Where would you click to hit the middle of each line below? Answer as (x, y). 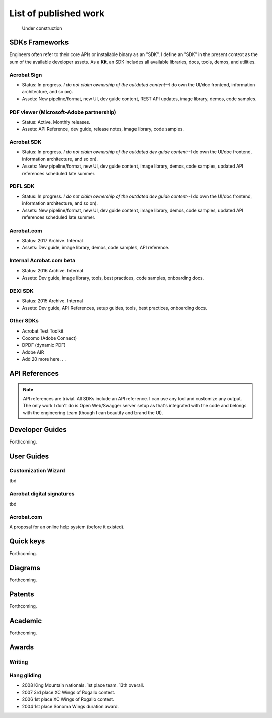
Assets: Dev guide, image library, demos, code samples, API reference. (96, 248)
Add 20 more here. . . (44, 359)
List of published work (57, 13)
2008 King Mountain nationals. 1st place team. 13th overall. (83, 685)
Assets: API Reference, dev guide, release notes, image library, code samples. (103, 129)
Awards (22, 647)
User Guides (29, 456)
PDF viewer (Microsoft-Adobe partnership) (63, 112)
